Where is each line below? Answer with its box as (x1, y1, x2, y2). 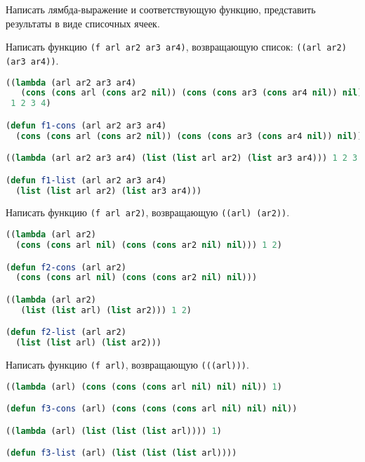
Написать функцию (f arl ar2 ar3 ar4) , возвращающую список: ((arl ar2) (6, 39, 347, 54)
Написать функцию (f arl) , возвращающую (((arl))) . (6, 357, 249, 372)
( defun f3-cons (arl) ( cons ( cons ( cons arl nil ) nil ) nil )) (6, 404, 298, 414)
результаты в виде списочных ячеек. (6, 15, 160, 30)
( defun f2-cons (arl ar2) (6, 262, 126, 272)
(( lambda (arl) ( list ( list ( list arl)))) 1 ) (6, 425, 222, 436)
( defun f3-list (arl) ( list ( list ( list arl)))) (6, 448, 237, 458)
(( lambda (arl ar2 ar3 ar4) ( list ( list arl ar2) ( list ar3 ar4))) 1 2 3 (6, 153, 358, 164)
